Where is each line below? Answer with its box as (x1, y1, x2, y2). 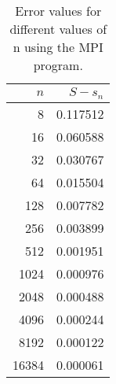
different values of (9, 20, 107, 38)
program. (33, 56, 83, 74)
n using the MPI (13, 38, 103, 56)
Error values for (15, 2, 102, 20)
